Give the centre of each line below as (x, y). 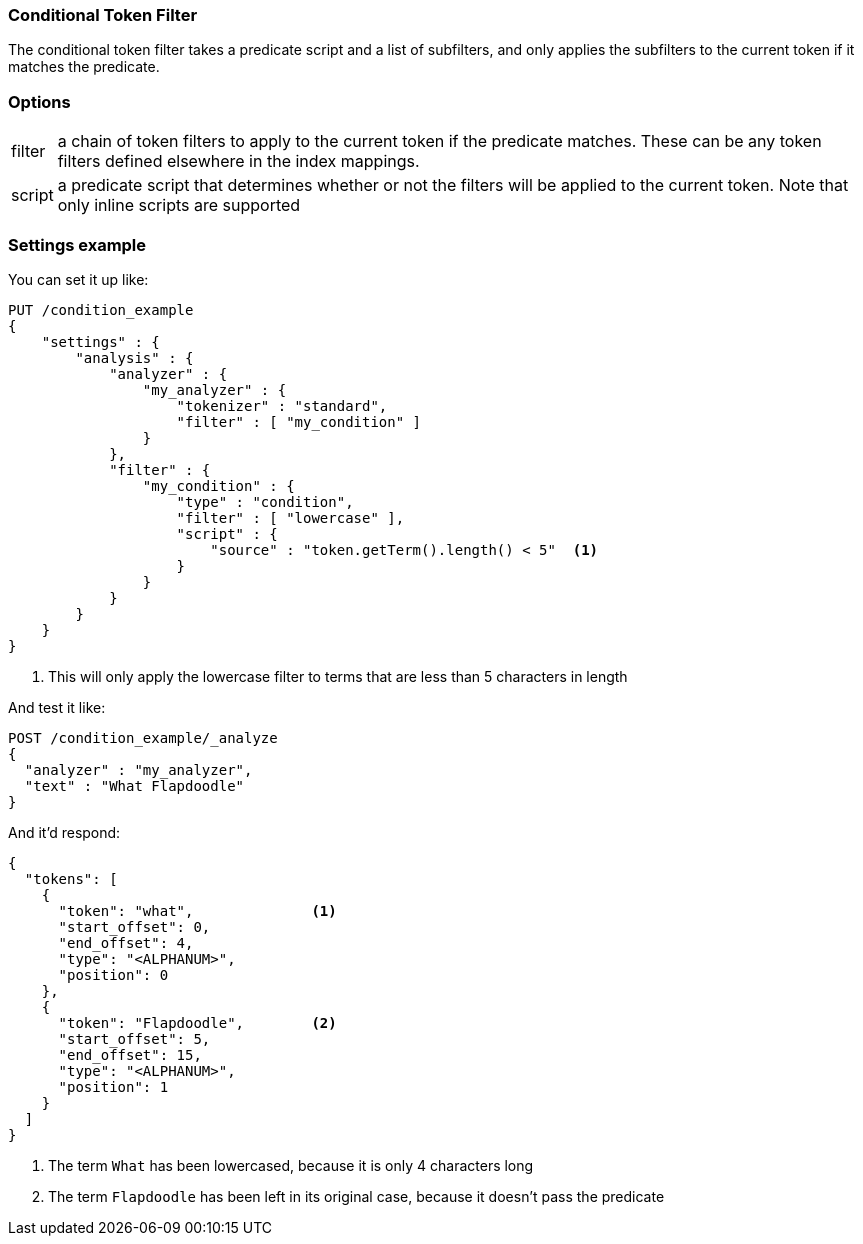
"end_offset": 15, (130, 1054)
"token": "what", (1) (197, 910)
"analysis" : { (134, 357)
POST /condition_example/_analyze (143, 737)
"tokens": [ (71, 878)
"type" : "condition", (265, 501)
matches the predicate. (84, 67)
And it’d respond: (64, 832)
